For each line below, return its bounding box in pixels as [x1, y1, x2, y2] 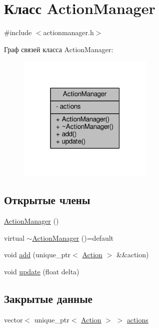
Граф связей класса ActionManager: [4, 44, 113, 54]
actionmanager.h [43, 27, 94, 38]
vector [4, 314, 23, 324]
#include [4, 27, 32, 38]
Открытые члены [4, 192, 90, 208]
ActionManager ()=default [32, 232, 114, 243]
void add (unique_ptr [4, 249, 71, 260]
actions [126, 314, 148, 324]
